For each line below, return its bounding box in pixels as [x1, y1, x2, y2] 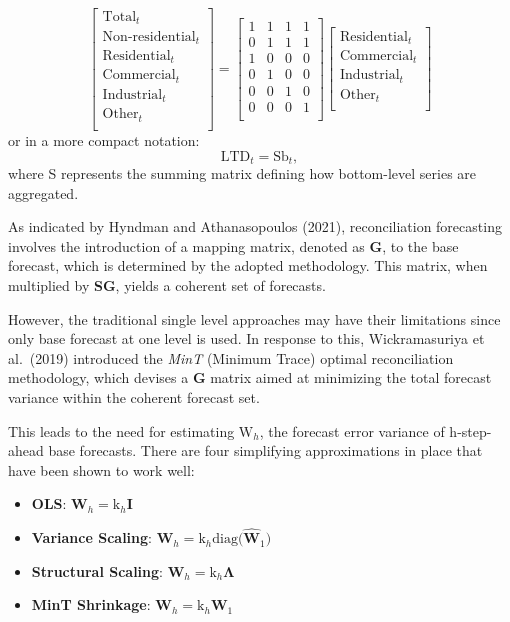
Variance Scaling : [31, 527, 152, 548]
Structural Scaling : [31, 560, 163, 581]
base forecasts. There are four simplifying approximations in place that [48, 440, 483, 461]
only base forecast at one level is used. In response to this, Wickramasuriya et [8, 328, 485, 349]
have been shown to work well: [8, 459, 195, 480]
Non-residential [102, 29, 196, 44]
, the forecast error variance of [259, 420, 445, 441]
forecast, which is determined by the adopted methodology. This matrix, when [8, 255, 488, 276]
